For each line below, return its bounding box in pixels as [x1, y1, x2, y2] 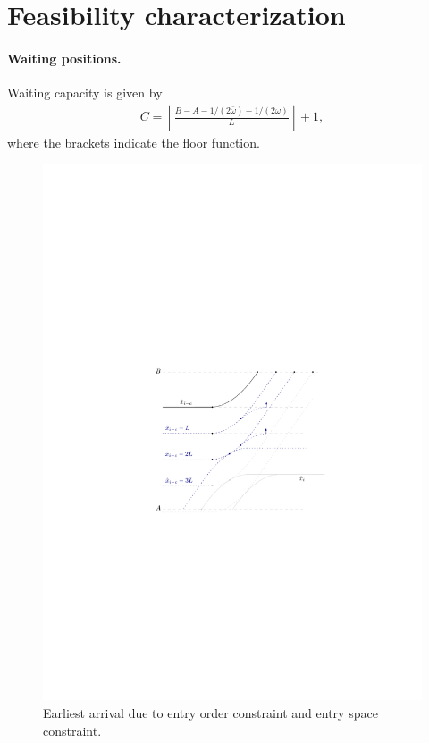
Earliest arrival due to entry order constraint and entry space [43, 703, 378, 722]
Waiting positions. [7, 48, 122, 67]
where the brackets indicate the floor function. [7, 132, 260, 151]
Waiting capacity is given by [7, 83, 163, 102]
